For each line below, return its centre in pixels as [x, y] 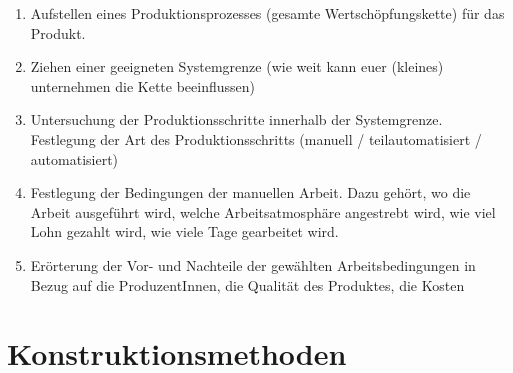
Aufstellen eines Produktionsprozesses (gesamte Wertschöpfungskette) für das [267, 13]
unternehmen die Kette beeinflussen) [142, 85]
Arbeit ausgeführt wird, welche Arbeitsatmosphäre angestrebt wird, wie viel [263, 211]
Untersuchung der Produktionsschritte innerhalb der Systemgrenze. [236, 119]
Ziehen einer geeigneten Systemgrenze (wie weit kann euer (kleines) [237, 66]
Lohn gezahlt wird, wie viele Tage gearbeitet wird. [184, 231]
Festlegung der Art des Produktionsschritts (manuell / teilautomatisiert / [256, 138]
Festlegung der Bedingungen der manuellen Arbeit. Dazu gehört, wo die [250, 192]
